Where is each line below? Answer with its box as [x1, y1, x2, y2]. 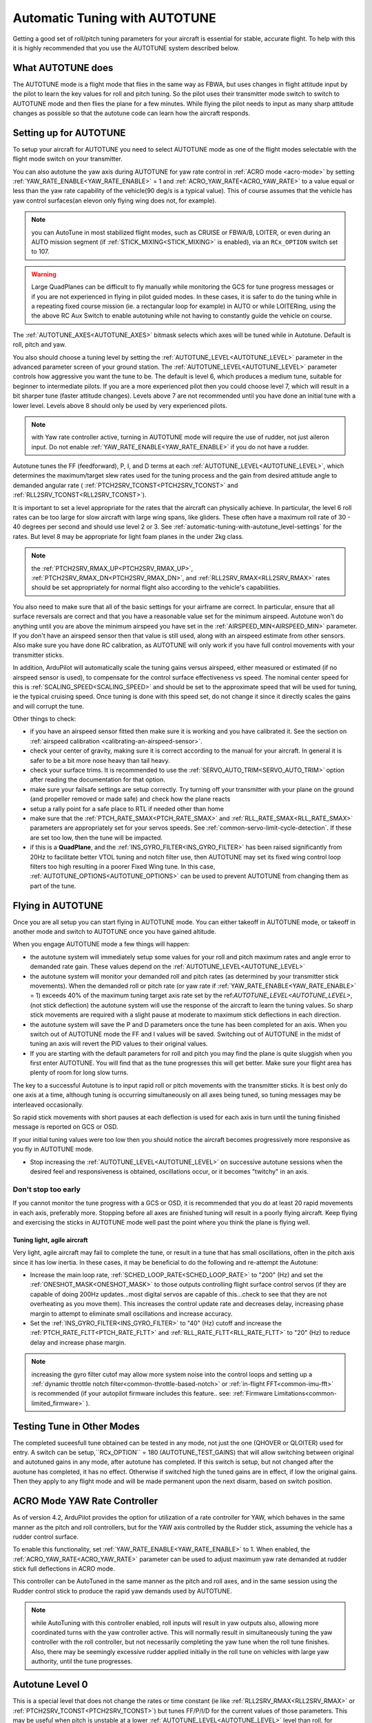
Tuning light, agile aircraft [12, 1236, 88, 1244]
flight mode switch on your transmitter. [12, 155, 123, 163]
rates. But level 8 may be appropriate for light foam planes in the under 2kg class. [12, 532, 244, 540]
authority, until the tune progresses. [31, 1658, 133, 1666]
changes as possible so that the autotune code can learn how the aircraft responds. [12, 109, 251, 117]
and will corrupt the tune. [12, 702, 85, 710]
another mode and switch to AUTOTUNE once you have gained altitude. [12, 928, 216, 935]
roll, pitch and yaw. [12, 340, 67, 349]
